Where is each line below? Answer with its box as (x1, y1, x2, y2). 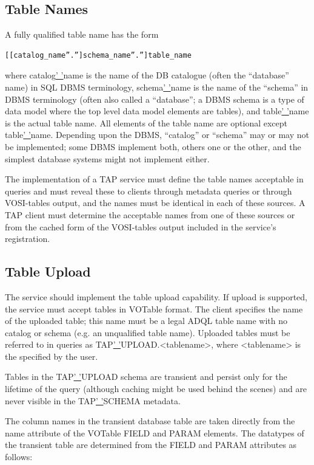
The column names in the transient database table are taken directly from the (5, 415, 295, 427)
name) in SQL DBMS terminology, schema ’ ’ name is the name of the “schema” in (5, 80, 309, 93)
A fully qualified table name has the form (5, 28, 159, 41)
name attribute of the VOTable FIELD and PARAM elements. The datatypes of (5, 426, 304, 439)
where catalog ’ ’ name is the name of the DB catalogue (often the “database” (5, 69, 289, 81)
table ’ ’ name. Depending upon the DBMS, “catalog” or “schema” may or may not (5, 128, 310, 141)
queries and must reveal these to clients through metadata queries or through (5, 184, 292, 197)
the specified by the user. (5, 350, 98, 362)
